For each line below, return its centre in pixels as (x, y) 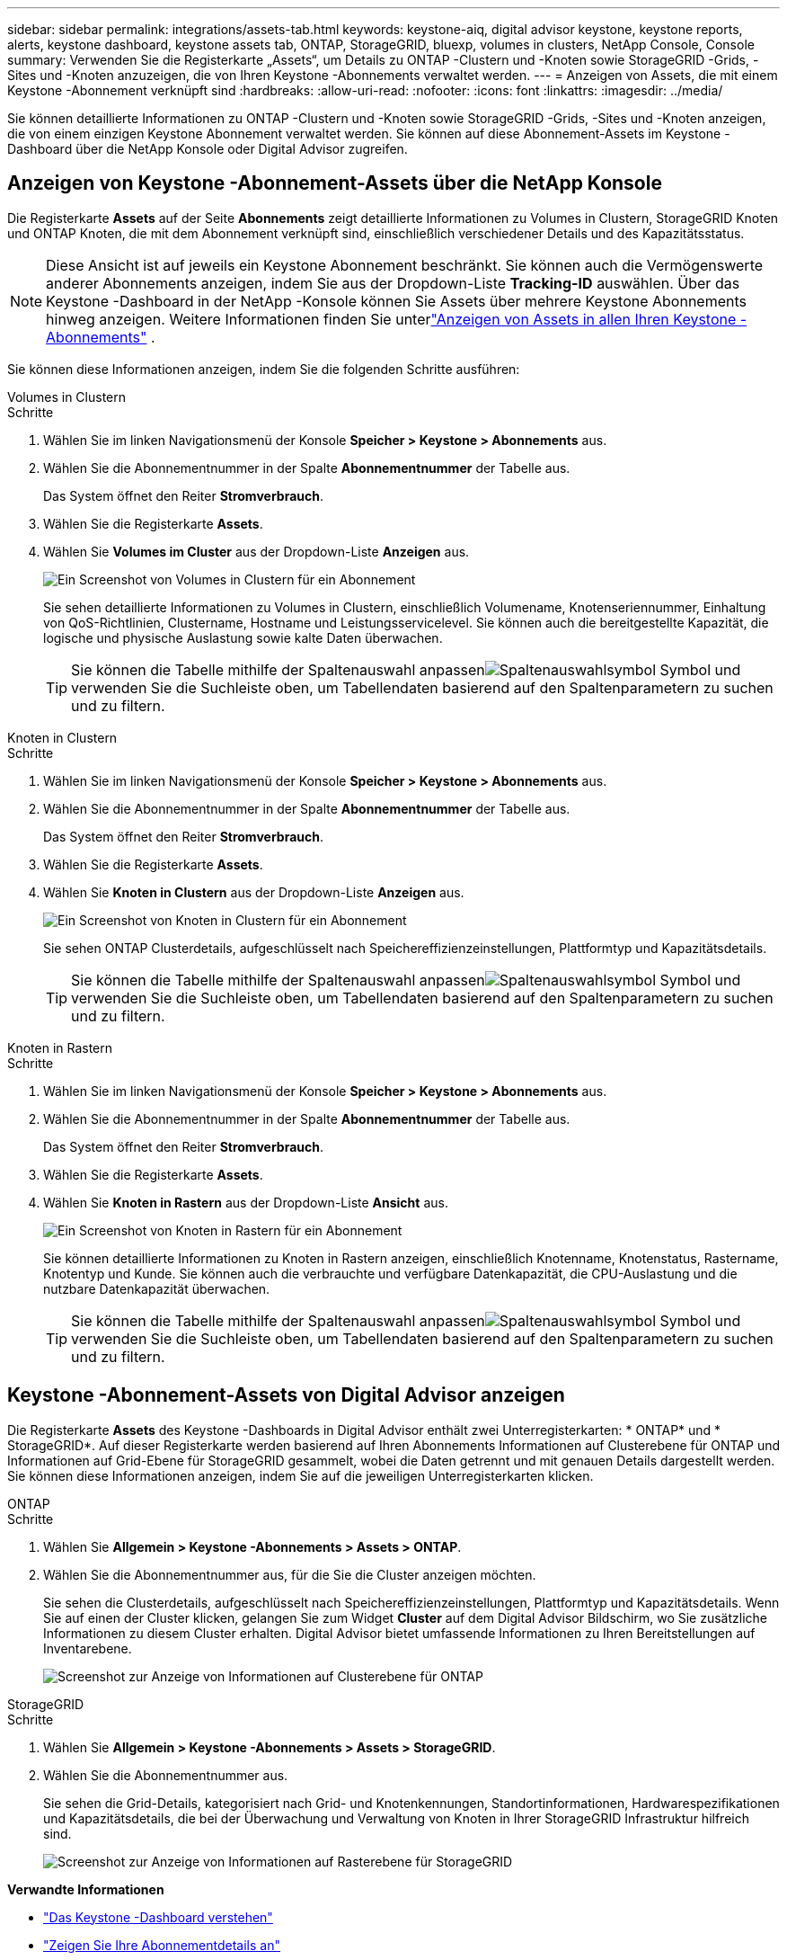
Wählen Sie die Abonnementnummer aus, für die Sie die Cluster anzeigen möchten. (290, 1574)
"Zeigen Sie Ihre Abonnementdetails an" (162, 1945)
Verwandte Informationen (86, 1889)
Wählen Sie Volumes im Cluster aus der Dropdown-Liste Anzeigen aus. (256, 551)
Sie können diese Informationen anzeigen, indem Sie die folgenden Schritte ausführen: (264, 369)
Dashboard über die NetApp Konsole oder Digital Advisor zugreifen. (208, 149)
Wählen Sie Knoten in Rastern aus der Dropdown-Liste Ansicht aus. (246, 1202)
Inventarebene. (88, 1648)
